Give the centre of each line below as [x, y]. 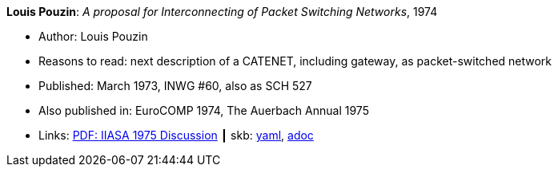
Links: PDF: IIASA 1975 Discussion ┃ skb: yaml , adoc [176, 135]
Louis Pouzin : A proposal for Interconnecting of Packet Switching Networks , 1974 [222, 12]
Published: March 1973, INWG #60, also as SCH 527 [175, 86]
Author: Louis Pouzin [93, 36]
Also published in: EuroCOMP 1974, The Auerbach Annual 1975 [204, 110]
